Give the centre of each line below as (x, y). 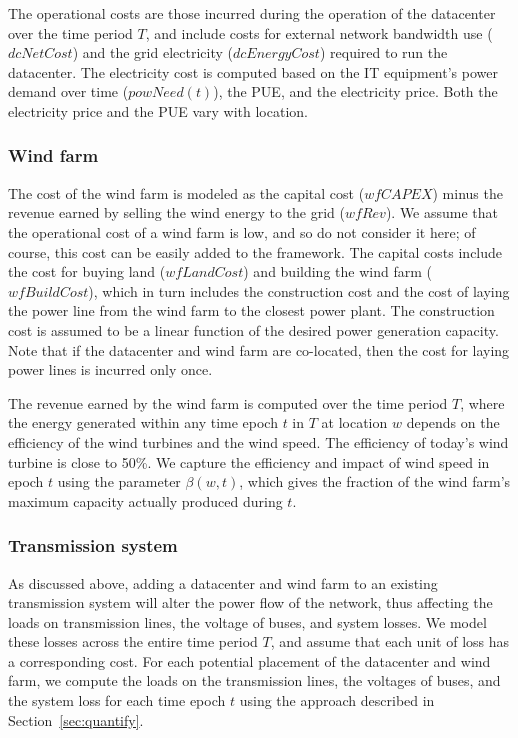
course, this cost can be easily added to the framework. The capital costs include (255, 251)
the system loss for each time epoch (117, 700)
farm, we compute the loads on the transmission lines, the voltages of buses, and (254, 680)
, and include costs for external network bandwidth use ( (319, 32)
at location (354, 422)
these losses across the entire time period (133, 641)
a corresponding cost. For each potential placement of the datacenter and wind (249, 660)
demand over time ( (68, 91)
